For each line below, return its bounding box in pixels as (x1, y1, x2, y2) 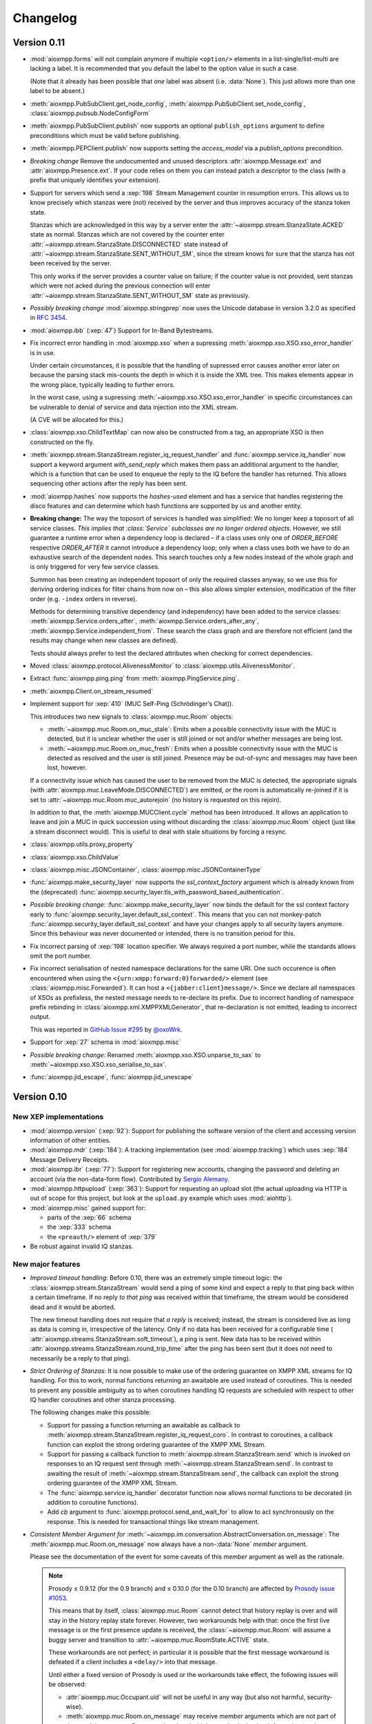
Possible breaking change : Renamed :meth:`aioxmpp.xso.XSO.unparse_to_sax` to (30, 1050, 261, 1059)
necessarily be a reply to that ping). (30, 1354, 131, 1362)
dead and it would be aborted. (30, 1303, 116, 1311)
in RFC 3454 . (30, 314, 68, 322)
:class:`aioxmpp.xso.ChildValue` (30, 852, 121, 861)
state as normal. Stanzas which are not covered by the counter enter (30, 230, 225, 239)
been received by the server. (30, 259, 112, 268)
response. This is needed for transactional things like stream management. (47, 1517, 260, 1525)
